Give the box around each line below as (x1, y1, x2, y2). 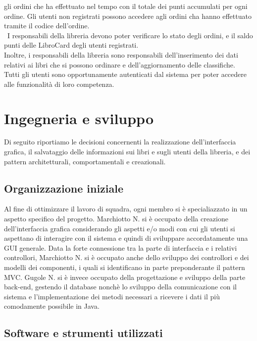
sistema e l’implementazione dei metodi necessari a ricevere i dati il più (4, 291, 220, 301)
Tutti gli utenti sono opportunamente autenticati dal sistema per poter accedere (4, 69, 247, 79)
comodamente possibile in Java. (4, 301, 100, 311)
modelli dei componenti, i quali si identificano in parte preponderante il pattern (4, 262, 245, 273)
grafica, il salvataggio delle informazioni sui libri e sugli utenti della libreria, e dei (4, 146, 251, 157)
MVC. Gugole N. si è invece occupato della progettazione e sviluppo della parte (4, 272, 246, 282)
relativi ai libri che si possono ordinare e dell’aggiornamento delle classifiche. (4, 59, 235, 69)
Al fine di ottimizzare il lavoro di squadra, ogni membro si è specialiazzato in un (4, 204, 248, 214)
